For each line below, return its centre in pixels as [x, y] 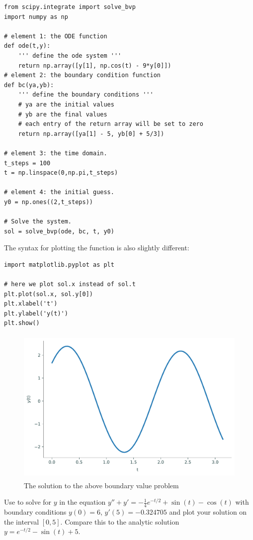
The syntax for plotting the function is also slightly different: [97, 248]
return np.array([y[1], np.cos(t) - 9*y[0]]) [95, 65]
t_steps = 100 [27, 163]
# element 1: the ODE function [56, 36]
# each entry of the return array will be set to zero [111, 124]
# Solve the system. [38, 222]
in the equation [83, 502]
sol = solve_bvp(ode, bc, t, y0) [59, 231]
